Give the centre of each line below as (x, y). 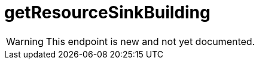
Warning (25, 41)
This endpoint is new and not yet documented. (150, 41)
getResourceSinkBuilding (107, 12)
